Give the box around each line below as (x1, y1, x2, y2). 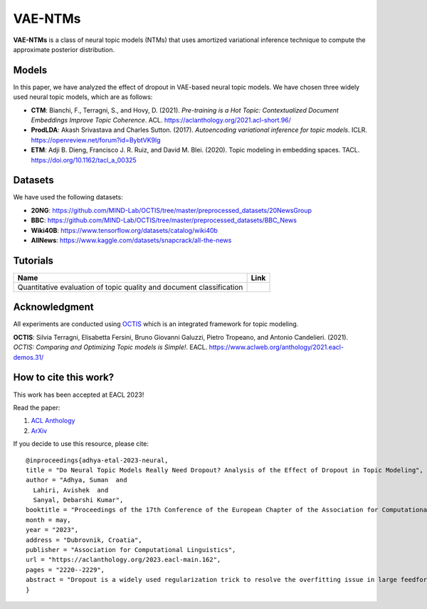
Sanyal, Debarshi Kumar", (33, 496, 124, 504)
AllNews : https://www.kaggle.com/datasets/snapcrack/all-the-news (31, 236, 232, 245)
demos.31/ (13, 353, 44, 361)
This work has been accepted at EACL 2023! (13, 390, 144, 399)
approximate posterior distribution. (13, 45, 115, 53)
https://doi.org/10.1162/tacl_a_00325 (31, 155, 137, 164)
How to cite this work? (13, 371, 114, 384)
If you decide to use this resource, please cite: (13, 439, 149, 448)
